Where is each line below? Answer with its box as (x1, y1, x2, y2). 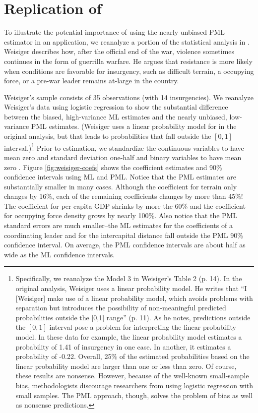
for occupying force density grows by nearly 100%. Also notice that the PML (4, 210, 238, 221)
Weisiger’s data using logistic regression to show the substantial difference (4, 102, 228, 112)
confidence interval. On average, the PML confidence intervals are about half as (4, 239, 246, 250)
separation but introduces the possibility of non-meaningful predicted (15, 302, 226, 313)
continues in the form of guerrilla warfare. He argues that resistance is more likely (4, 56, 253, 66)
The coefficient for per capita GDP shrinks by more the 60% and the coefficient (4, 200, 246, 211)
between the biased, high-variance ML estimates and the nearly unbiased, (4, 111, 227, 121)
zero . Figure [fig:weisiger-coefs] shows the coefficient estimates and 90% (4, 162, 222, 172)
